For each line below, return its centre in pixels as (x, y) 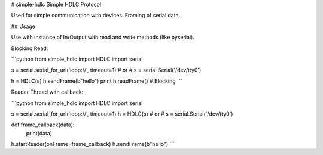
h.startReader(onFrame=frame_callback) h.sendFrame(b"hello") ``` (93, 144)
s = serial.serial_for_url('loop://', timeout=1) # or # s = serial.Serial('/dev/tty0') (106, 70)
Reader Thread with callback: (47, 92)
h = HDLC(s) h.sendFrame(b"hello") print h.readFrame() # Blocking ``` (97, 81)
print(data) (39, 133)
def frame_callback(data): (43, 125)
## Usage (23, 26)
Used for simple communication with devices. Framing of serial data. (96, 15)
